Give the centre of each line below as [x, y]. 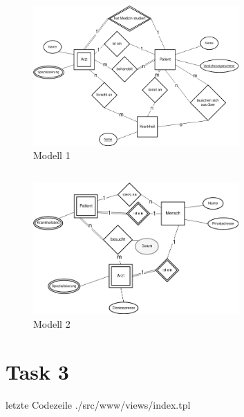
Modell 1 [52, 155]
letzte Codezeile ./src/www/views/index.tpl [98, 404]
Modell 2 [52, 323]
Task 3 [37, 371]
